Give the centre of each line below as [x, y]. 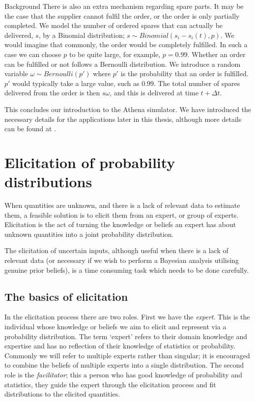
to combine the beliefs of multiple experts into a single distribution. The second [124, 365]
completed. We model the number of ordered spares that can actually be [114, 25]
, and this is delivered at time [154, 93]
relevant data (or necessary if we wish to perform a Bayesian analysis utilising [122, 260]
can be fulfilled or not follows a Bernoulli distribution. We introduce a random [123, 64]
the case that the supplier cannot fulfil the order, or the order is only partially [122, 15]
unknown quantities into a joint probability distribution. [89, 234]
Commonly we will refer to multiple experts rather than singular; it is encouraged [127, 355]
